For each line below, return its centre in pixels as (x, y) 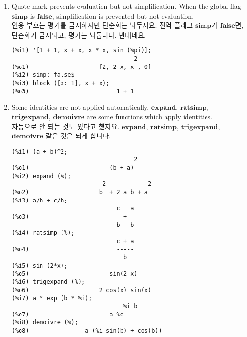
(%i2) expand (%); (41, 176)
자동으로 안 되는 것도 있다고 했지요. (65, 126)
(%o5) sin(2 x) (74, 274)
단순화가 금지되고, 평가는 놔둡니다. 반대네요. (79, 34)
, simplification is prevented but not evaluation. (123, 15)
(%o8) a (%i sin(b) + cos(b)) (87, 331)
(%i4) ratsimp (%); (43, 233)
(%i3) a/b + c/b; (40, 200)
